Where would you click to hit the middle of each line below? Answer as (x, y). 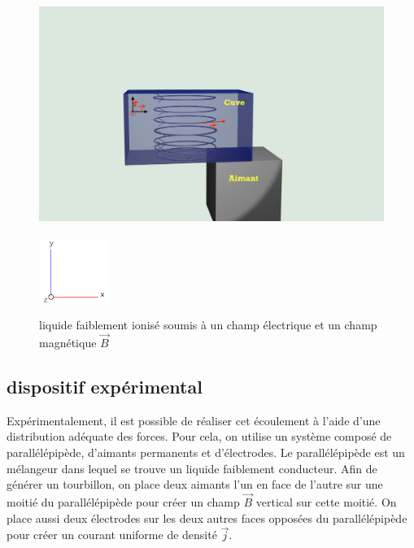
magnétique (68, 342)
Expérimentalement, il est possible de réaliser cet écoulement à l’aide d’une (194, 420)
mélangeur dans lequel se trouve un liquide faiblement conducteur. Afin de (192, 468)
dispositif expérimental (105, 386)
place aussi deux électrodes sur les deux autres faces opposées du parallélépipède (207, 518)
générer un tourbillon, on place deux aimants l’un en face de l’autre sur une (195, 484)
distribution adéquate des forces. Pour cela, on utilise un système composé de (199, 436)
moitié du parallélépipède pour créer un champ (123, 501)
